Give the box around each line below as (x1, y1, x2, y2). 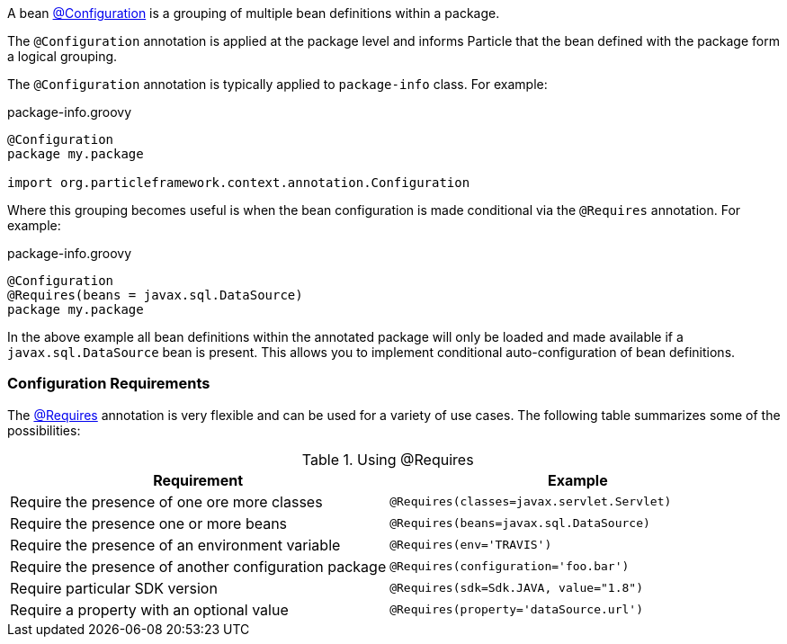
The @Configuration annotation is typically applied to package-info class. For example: (7, 76, 548, 92)
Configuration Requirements (7, 374, 210, 393)
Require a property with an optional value (10, 600, 289, 619)
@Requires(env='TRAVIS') (389, 538, 552, 552)
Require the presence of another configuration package (10, 557, 387, 576)
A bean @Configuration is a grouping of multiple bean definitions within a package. (7, 5, 500, 21)
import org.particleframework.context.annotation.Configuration (7, 175, 470, 190)
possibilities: (7, 422, 81, 438)
